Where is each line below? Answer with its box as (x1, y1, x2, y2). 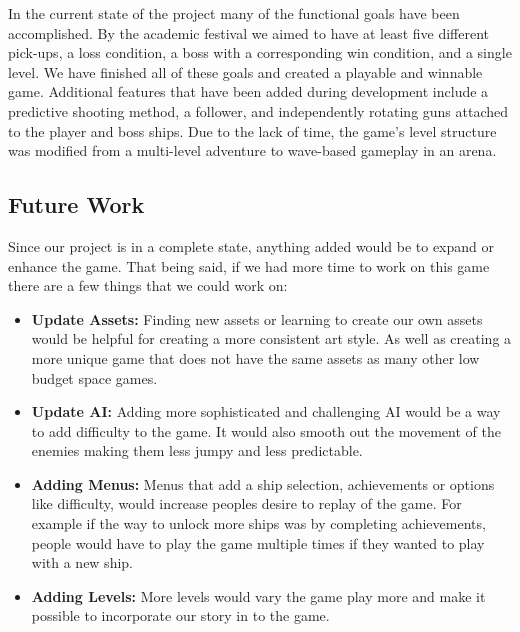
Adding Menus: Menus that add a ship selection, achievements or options (31, 473, 495, 494)
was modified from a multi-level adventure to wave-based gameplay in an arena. (8, 140, 497, 161)
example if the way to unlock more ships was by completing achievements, (31, 513, 486, 534)
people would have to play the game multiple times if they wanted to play (31, 532, 485, 553)
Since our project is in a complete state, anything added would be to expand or (8, 235, 495, 256)
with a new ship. (31, 552, 133, 573)
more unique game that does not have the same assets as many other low (31, 347, 480, 368)
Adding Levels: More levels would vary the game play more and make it (31, 585, 486, 606)
